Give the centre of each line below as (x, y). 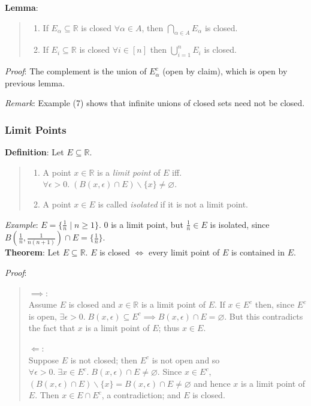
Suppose (44, 360)
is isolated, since (240, 224)
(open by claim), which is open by (225, 71)
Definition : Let (34, 152)
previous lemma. (35, 82)
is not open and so (186, 360)
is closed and (92, 304)
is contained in (258, 252)
